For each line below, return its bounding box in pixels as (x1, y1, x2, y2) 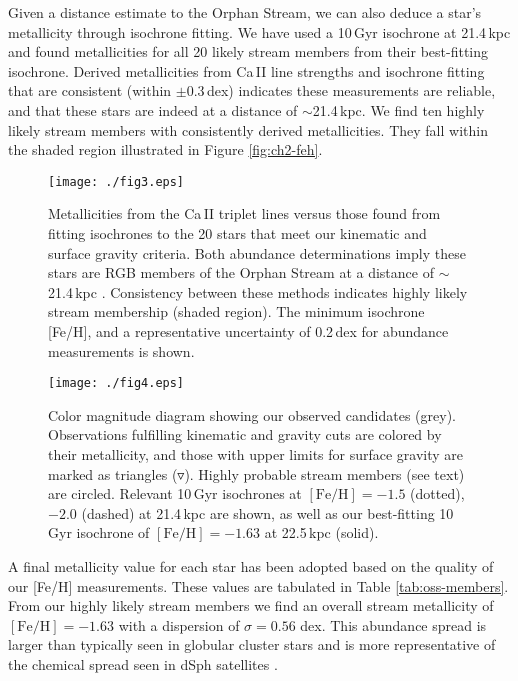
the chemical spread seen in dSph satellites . (8, 653, 278, 674)
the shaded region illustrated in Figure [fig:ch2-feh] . (8, 139, 323, 160)
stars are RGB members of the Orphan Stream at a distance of (48, 262, 434, 283)
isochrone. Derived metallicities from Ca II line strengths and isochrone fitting (8, 60, 485, 81)
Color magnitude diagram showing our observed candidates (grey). (48, 404, 457, 425)
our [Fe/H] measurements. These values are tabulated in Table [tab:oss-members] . (8, 575, 509, 596)
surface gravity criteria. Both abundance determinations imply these (48, 242, 466, 263)
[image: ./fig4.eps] (48, 376, 185, 391)
